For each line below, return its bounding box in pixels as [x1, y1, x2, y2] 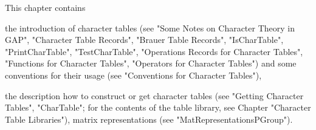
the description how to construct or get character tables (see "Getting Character [5, 89, 304, 102]
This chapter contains [5, 1, 86, 13]
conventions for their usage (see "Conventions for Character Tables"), [5, 68, 262, 81]
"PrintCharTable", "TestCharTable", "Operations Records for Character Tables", [5, 45, 303, 57]
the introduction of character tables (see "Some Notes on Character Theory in [5, 21, 295, 34]
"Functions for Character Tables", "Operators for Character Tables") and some [5, 57, 297, 70]
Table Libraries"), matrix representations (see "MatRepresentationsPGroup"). [5, 112, 293, 125]
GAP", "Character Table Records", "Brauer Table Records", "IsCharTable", [5, 33, 284, 46]
